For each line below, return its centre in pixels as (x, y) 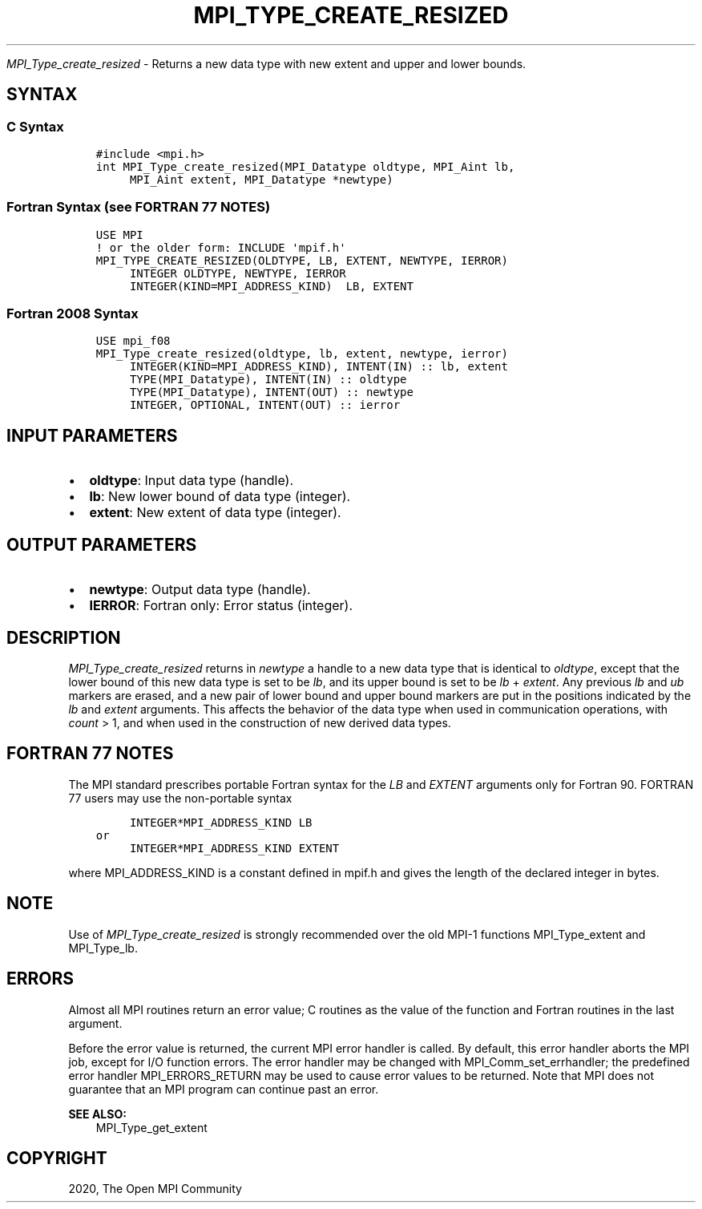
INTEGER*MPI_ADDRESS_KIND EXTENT (234, 848)
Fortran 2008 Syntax (73, 314)
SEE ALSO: (97, 1114)
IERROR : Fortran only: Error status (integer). (221, 606)
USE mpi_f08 (133, 341)
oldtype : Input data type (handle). (192, 481)
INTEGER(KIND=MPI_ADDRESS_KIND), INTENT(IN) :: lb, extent (319, 367)
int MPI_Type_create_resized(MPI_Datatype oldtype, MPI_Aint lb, (305, 166)
